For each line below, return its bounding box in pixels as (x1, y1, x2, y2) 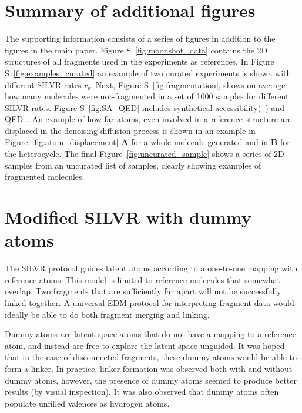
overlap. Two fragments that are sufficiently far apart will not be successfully (5, 285, 281, 297)
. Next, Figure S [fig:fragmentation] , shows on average (90, 78, 286, 90)
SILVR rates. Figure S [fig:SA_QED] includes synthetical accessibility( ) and (5, 101, 284, 113)
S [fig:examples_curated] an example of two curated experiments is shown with (5, 66, 291, 79)
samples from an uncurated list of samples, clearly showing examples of (5, 159, 261, 171)
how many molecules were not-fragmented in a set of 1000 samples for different (5, 90, 289, 102)
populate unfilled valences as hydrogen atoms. (5, 397, 170, 409)
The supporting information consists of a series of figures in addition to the (5, 32, 276, 45)
